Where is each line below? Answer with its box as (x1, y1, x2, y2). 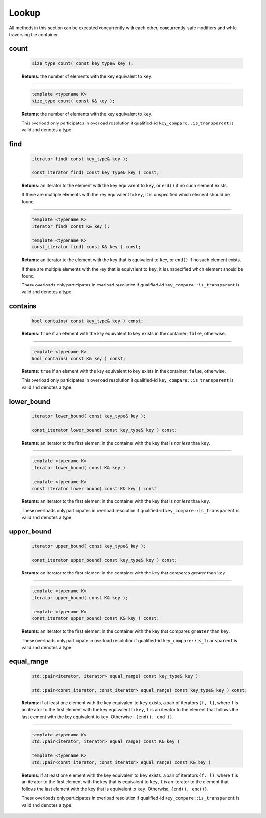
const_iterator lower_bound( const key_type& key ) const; (32, 427, 177, 433)
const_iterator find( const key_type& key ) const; (32, 169, 160, 175)
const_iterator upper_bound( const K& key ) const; (32, 615, 160, 621)
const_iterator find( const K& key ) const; (32, 245, 141, 250)
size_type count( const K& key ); (32, 98, 115, 104)
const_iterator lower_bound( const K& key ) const (32, 486, 157, 491)
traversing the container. (9, 31, 59, 37)
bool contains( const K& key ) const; (32, 356, 126, 362)
